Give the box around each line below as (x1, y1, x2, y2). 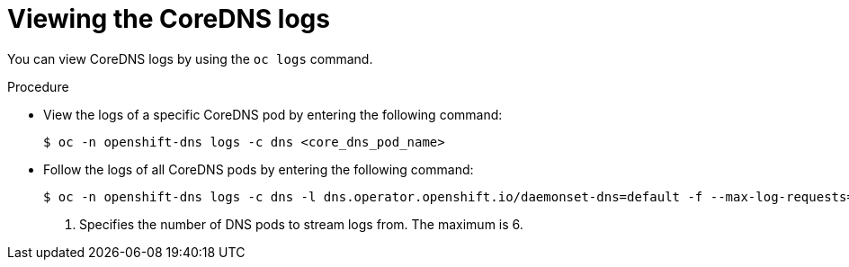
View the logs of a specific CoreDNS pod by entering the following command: (43, 106, 503, 122)
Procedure (7, 78, 69, 94)
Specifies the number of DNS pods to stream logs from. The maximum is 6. (79, 216, 523, 232)
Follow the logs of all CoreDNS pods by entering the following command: (43, 161, 474, 177)
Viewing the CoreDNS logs (7, 4, 330, 34)
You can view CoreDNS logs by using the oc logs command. (7, 50, 373, 67)
